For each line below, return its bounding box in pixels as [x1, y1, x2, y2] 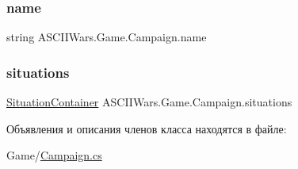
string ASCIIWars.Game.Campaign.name [6, 29, 207, 45]
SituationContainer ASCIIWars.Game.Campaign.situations [6, 94, 292, 110]
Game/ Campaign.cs [6, 147, 102, 163]
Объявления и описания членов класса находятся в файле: [6, 120, 287, 136]
